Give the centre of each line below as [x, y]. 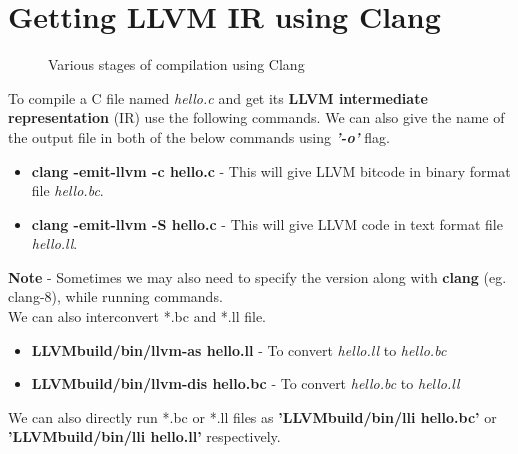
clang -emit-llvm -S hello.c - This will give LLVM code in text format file [267, 223]
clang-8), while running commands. [115, 296]
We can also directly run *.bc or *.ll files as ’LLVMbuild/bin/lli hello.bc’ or [252, 416]
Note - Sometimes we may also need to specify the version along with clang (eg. [257, 276]
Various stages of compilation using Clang [176, 64]
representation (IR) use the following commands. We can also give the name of [256, 117]
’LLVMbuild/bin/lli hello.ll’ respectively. [144, 436]
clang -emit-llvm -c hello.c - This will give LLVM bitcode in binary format [271, 170]
